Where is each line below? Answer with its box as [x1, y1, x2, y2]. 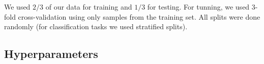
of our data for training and [45, 2, 132, 12]
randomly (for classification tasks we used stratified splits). [4, 21, 188, 32]
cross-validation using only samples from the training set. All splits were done [18, 11, 260, 22]
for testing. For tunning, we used [147, 2, 250, 12]
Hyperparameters [4, 46, 98, 61]
